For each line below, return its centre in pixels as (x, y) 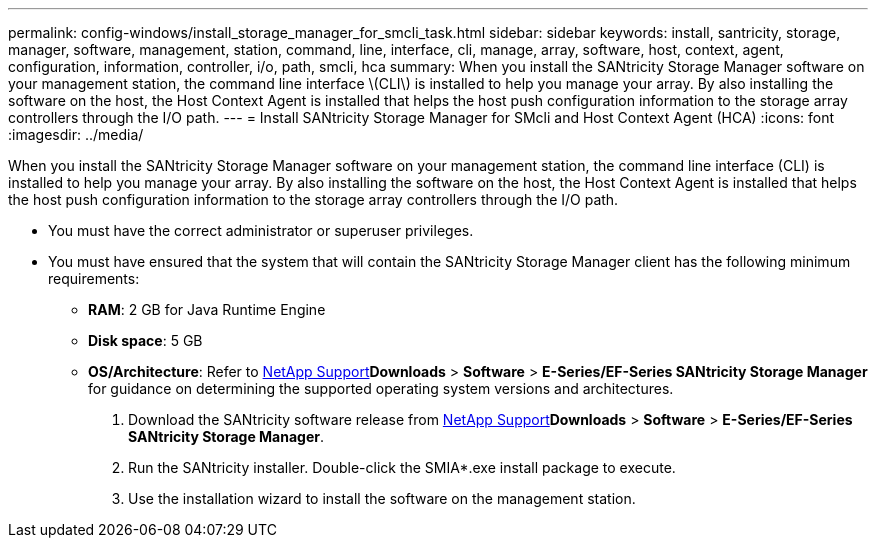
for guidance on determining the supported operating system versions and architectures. (381, 388)
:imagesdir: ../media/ (76, 134)
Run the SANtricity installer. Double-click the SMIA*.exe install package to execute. (402, 467)
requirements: (94, 278)
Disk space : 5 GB (145, 340)
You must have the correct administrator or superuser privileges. (261, 230)
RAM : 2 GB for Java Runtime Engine (207, 309)
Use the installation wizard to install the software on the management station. (382, 498)
